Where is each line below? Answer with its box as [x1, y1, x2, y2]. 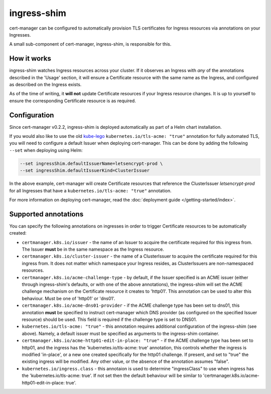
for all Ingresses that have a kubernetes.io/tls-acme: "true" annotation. [9, 187, 172, 193]
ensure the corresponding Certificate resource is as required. [9, 98, 137, 104]
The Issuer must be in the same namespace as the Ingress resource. [22, 246, 164, 253]
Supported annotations [9, 210, 84, 218]
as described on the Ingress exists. [9, 82, 82, 88]
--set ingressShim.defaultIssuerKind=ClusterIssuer [20, 168, 150, 173]
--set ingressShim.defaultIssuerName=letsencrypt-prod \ [20, 160, 163, 166]
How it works [9, 54, 51, 63]
